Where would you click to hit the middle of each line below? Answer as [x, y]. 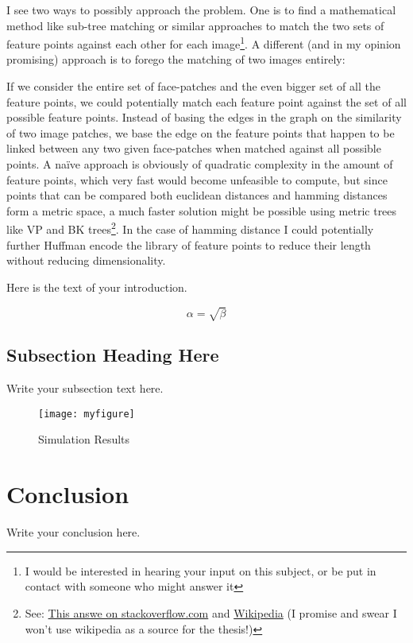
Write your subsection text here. [85, 388]
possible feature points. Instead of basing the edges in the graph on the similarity [204, 117]
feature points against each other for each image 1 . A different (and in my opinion [204, 43]
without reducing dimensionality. [86, 260]
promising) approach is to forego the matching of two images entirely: [176, 59]
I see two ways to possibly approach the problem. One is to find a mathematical [201, 10]
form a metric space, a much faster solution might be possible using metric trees [202, 210]
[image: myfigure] [87, 414]
